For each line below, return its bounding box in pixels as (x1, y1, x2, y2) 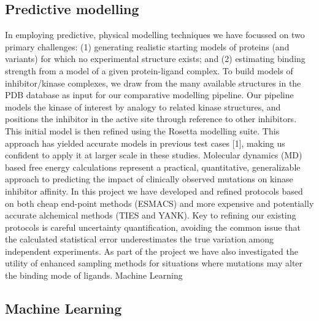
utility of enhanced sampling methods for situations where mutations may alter (5, 257, 303, 269)
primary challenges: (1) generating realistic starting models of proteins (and (5, 40, 290, 53)
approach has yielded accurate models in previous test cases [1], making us (5, 136, 285, 149)
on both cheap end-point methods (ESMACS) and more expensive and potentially (5, 196, 314, 209)
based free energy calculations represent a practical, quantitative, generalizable (5, 160, 301, 173)
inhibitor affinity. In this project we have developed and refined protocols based (5, 184, 303, 197)
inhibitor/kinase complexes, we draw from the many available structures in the (5, 76, 301, 89)
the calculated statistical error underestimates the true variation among (5, 233, 274, 246)
